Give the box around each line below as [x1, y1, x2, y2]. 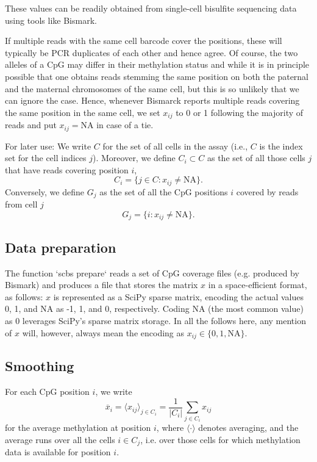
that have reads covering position [5, 163, 129, 176]
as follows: [5, 290, 43, 303]
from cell [5, 198, 38, 211]
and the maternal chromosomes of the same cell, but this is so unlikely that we [5, 82, 299, 95]
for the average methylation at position [5, 421, 151, 434]
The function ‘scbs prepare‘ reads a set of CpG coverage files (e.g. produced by [5, 266, 299, 279]
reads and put [5, 118, 57, 131]
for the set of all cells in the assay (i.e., [102, 139, 248, 152]
